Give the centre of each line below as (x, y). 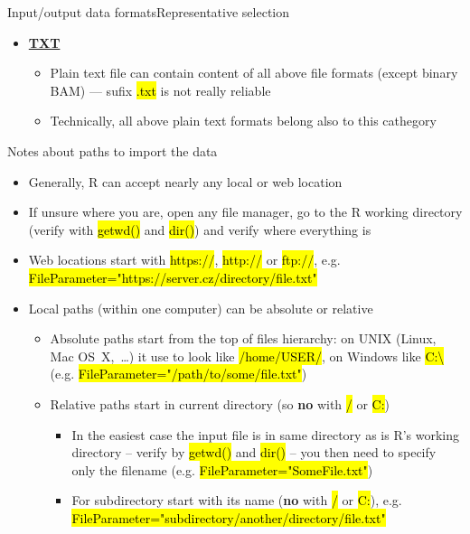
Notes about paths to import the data (113, 150)
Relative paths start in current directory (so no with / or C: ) (220, 403)
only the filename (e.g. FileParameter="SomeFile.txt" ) (222, 469)
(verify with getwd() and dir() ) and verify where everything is (200, 229)
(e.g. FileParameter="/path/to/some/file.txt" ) (179, 374)
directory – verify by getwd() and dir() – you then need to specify (254, 452)
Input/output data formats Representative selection (149, 12)
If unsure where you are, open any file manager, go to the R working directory (245, 212)
